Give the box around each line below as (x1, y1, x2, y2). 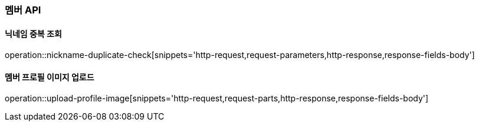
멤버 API (5, 4, 41, 16)
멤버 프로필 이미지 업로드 (5, 71, 94, 82)
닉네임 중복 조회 (5, 28, 62, 39)
